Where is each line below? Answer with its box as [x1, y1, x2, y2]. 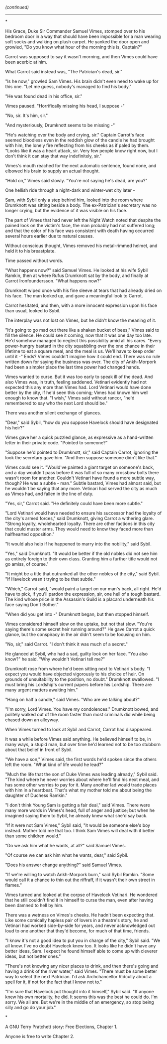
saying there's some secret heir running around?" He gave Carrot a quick [5, 626, 155, 632]
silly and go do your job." [5, 1005, 56, 1010]
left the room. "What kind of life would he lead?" [5, 762, 103, 768]
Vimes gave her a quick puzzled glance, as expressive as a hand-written [5, 434, 154, 440]
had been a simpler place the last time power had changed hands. [5, 364, 141, 370]
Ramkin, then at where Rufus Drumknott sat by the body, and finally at [5, 272, 149, 278]
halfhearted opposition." [5, 531, 55, 537]
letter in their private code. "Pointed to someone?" [5, 440, 108, 445]
